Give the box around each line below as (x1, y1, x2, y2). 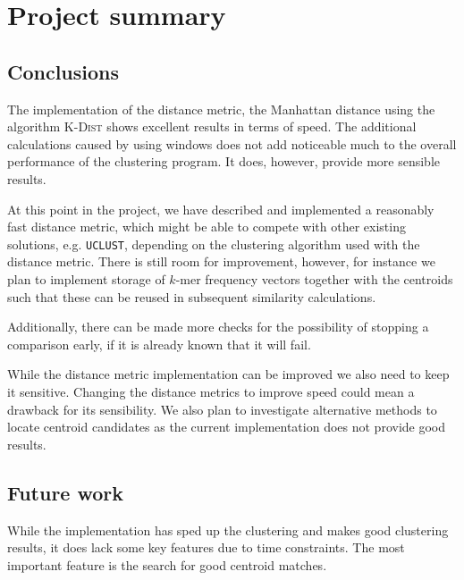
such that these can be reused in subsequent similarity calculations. (7, 287, 376, 306)
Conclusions (7, 57, 120, 85)
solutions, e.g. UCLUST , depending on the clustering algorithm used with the (7, 234, 420, 253)
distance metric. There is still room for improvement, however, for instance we (7, 252, 435, 271)
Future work (7, 478, 124, 506)
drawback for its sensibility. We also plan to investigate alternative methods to (7, 399, 437, 418)
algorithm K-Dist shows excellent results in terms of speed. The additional (7, 117, 417, 136)
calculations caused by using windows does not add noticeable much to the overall (7, 134, 457, 153)
